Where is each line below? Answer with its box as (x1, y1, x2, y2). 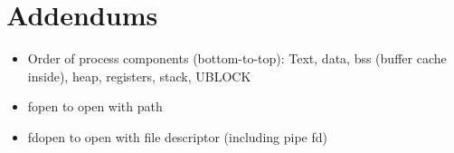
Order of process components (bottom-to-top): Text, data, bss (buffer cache (27, 49, 447, 68)
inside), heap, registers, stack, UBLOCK (27, 66, 251, 85)
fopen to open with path (27, 97, 163, 116)
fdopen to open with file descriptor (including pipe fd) (27, 127, 327, 146)
